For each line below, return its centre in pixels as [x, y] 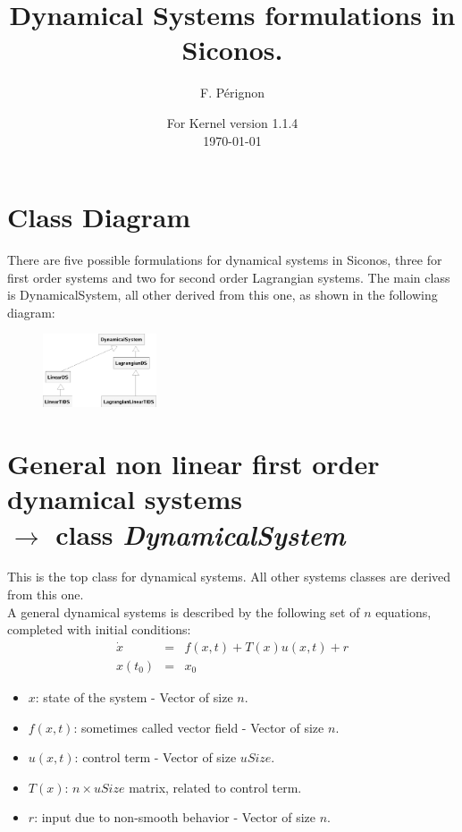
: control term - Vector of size [155, 757]
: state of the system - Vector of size [134, 696]
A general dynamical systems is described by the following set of [184, 611]
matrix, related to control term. [215, 787]
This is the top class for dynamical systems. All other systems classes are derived [229, 577]
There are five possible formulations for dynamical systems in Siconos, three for [225, 260]
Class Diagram [99, 217]
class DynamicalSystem [201, 534]
